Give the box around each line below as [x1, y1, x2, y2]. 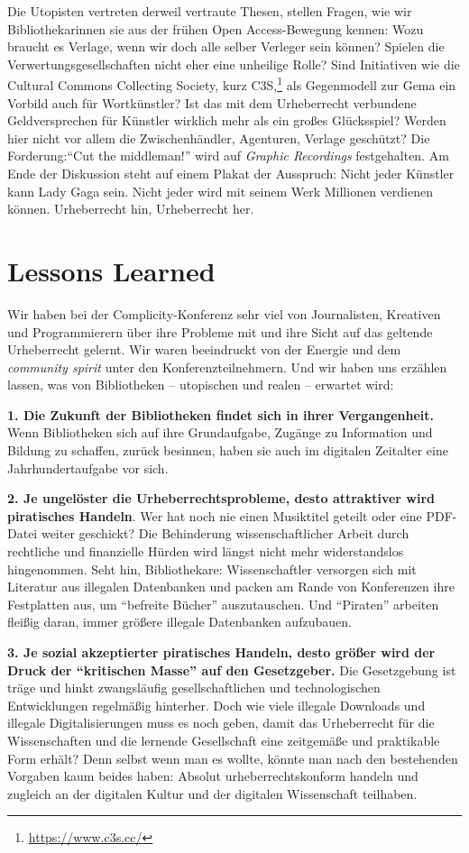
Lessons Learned [7, 252, 216, 289]
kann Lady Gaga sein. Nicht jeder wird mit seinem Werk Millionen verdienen [7, 181, 433, 200]
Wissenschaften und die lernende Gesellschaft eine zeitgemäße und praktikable [7, 730, 440, 749]
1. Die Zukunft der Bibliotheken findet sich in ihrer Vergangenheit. [7, 405, 435, 424]
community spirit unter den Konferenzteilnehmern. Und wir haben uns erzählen [7, 357, 447, 376]
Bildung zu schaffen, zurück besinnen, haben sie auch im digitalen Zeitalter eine [7, 441, 448, 460]
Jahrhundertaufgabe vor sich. [7, 458, 169, 477]
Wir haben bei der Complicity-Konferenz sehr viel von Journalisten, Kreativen [7, 304, 441, 323]
